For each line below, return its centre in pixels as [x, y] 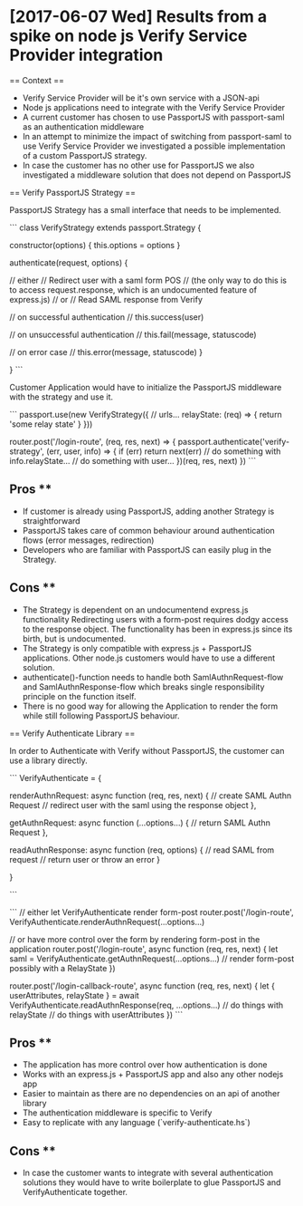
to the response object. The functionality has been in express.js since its [157, 629]
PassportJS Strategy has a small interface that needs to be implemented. [146, 209]
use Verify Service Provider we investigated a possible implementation [154, 146]
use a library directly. [48, 760]
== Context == [37, 80]
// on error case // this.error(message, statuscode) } [106, 352]
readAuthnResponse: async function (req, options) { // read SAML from [142, 850]
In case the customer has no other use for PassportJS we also [138, 165]
